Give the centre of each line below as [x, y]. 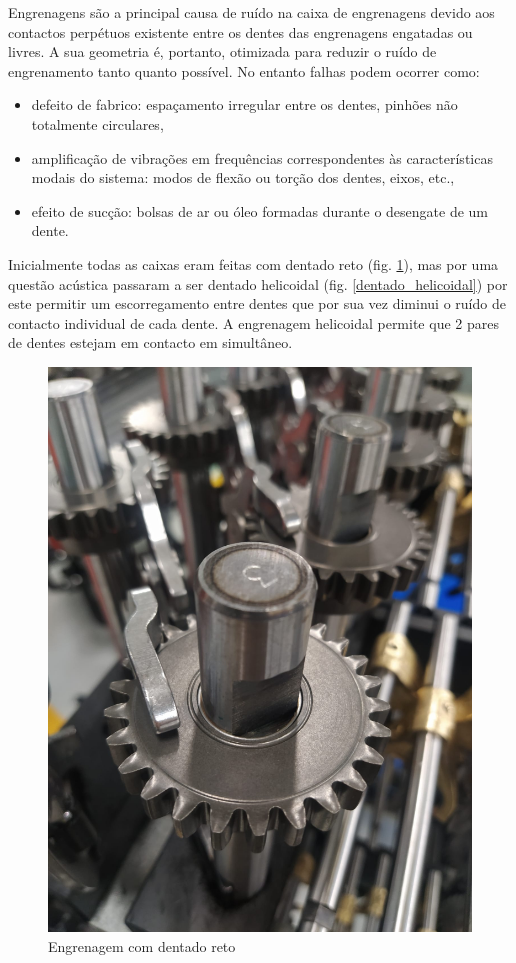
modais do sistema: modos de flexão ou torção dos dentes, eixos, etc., [243, 177]
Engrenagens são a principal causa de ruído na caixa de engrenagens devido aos [251, 12]
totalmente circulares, [97, 123]
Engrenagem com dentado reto [142, 945]
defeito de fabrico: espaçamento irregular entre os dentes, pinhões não [244, 104]
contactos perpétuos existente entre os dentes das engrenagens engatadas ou [240, 31]
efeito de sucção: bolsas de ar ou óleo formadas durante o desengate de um [260, 210]
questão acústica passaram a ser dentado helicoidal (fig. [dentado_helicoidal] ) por [258, 283]
